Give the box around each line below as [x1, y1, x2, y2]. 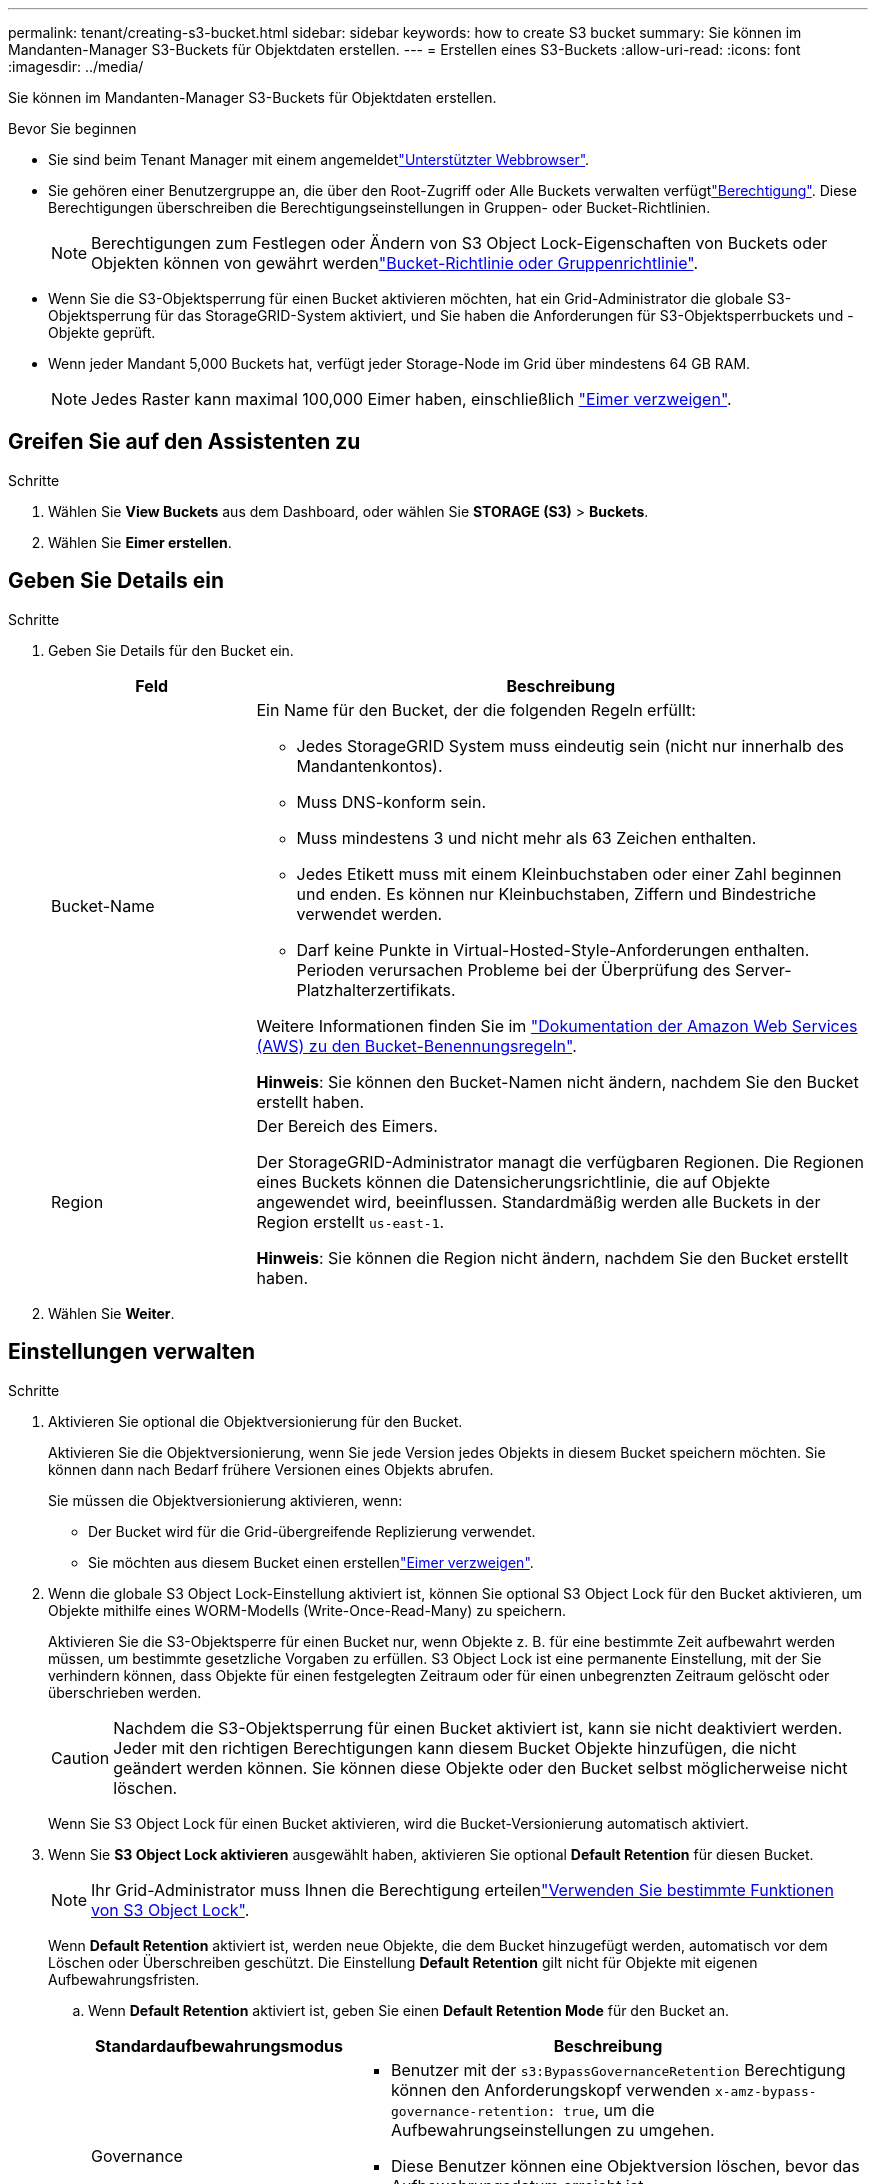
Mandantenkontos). [296, 755, 443, 776]
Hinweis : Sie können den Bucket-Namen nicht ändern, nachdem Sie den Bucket [256, 1071, 859, 1092]
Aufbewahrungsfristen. [48, 1970, 200, 1988]
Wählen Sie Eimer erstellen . [48, 533, 232, 551]
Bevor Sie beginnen [8, 120, 137, 137]
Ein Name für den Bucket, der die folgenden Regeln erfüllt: [256, 699, 696, 720]
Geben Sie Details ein [8, 568, 225, 594]
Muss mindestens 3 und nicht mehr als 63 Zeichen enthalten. [296, 827, 757, 848]
